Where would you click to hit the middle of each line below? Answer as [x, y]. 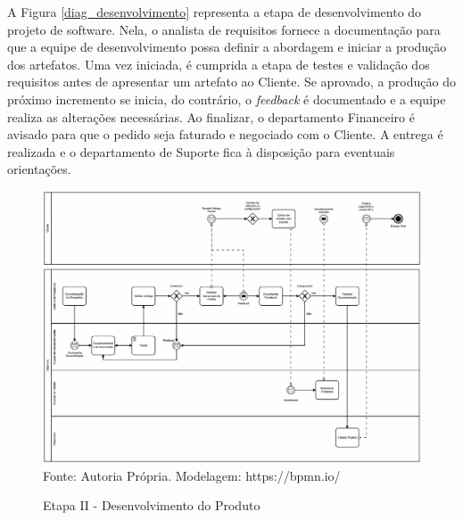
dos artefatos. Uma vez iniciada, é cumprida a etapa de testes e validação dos [219, 64]
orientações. [39, 169]
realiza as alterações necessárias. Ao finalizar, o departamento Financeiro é [211, 116]
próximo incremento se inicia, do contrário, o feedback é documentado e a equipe [227, 99]
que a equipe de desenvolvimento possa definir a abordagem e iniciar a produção [227, 47]
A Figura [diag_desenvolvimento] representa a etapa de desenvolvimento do [215, 12]
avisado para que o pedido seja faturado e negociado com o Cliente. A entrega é [225, 134]
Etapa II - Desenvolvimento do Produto [152, 505]
